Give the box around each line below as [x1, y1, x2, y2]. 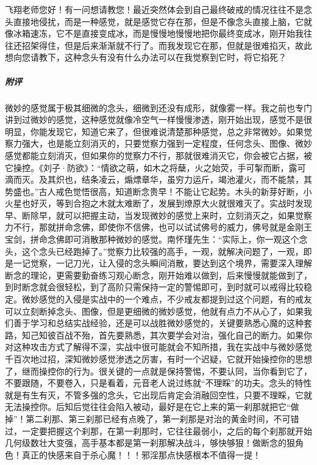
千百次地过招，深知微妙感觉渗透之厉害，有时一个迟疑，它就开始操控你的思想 [5, 353, 312, 365]
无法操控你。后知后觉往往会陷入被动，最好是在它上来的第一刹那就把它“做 [5, 400, 299, 413]
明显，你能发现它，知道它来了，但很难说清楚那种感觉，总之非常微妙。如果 [5, 125, 304, 137]
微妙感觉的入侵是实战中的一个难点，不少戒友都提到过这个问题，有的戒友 [21, 293, 312, 306]
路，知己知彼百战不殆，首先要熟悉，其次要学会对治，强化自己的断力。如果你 [5, 328, 312, 341]
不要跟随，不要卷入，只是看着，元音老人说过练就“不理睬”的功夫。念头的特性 [5, 376, 312, 389]
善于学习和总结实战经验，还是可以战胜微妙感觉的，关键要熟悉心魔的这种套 [13, 317, 312, 329]
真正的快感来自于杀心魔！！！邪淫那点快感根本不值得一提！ [21, 448, 261, 461]
